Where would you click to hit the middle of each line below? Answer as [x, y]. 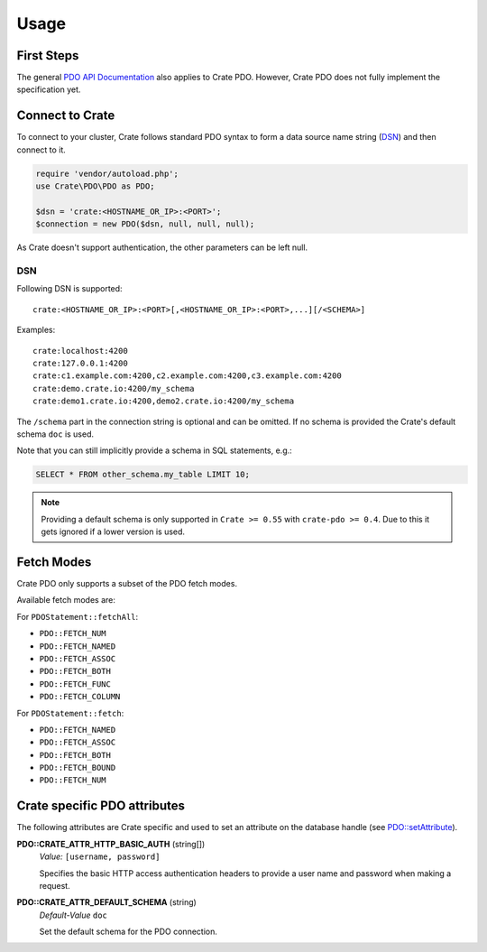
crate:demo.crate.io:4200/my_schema [114, 388]
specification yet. [49, 89]
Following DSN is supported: [69, 289]
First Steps [48, 55]
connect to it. [41, 150]
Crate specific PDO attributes [101, 806]
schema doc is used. [55, 434]
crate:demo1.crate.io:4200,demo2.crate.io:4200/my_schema [164, 401]
